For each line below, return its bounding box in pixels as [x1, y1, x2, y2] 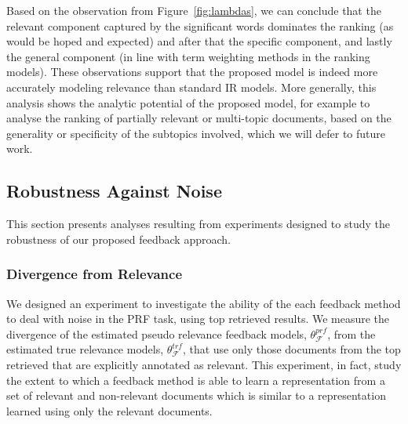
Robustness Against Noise [6, 179, 222, 203]
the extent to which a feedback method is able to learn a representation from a [6, 371, 385, 388]
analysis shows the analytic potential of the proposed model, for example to [6, 94, 370, 111]
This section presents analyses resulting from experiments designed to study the [6, 216, 390, 232]
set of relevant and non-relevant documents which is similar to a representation [6, 387, 386, 404]
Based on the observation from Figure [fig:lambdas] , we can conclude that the [6, 2, 381, 18]
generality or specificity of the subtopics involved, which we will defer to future [6, 125, 385, 141]
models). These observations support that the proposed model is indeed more [6, 63, 378, 80]
